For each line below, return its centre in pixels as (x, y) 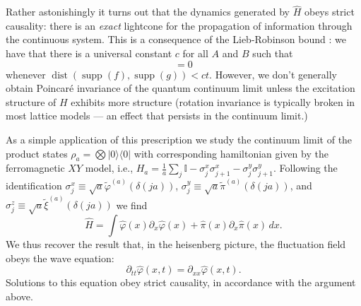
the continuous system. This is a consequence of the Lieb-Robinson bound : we (176, 39)
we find (132, 205)
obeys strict (329, 12)
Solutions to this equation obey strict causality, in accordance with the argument (181, 282)
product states (37, 153)
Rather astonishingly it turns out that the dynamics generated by (148, 12)
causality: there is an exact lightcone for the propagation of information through (179, 25)
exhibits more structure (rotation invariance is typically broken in (213, 101)
